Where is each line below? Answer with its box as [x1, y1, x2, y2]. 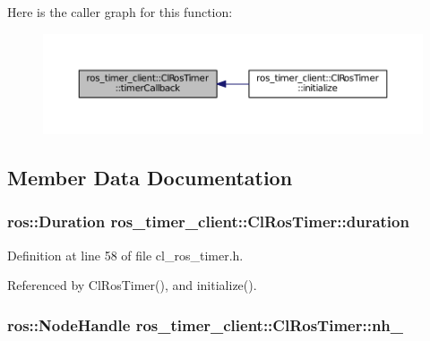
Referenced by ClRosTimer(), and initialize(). [7, 276, 257, 294]
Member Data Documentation [7, 163, 293, 191]
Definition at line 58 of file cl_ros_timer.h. [7, 245, 244, 264]
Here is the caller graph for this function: [7, 3, 233, 21]
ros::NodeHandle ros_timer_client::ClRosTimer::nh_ [7, 313, 404, 336]
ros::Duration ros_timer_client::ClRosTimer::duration [7, 210, 409, 233]
